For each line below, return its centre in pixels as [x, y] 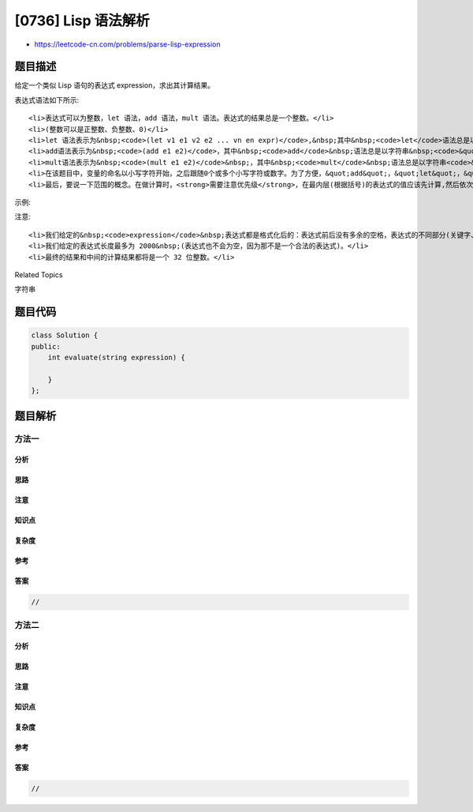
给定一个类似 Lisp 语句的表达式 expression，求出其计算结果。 [115, 85]
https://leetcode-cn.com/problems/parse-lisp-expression [127, 44]
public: [46, 346]
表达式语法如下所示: [47, 100]
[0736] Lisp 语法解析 [82, 21]
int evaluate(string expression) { [116, 358]
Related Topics [39, 274]
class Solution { [65, 335]
